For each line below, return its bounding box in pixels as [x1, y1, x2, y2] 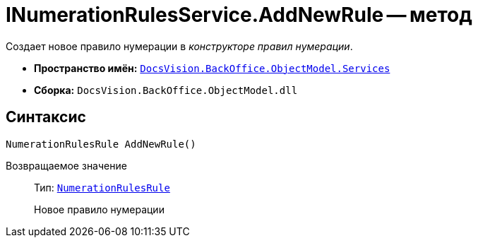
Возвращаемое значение [6, 159, 127, 172]
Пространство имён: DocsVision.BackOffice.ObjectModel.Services [34, 61, 390, 74]
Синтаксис [6, 108, 86, 126]
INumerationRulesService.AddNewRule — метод [6, 3, 472, 27]
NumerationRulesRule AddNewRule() [6, 138, 196, 150]
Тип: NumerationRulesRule [34, 181, 170, 194]
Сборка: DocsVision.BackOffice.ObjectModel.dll [34, 83, 298, 96]
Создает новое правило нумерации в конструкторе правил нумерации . [6, 40, 353, 52]
